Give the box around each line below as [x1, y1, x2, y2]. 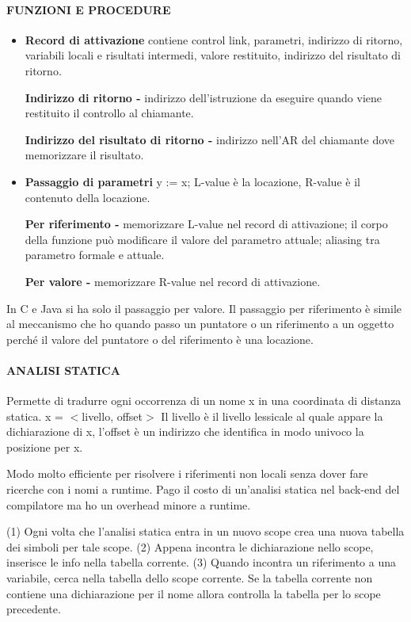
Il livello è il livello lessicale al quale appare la [161, 407, 383, 424]
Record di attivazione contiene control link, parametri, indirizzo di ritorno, [25, 31, 403, 48]
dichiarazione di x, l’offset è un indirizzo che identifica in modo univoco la [6, 423, 364, 440]
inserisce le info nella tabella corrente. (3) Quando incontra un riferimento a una [6, 554, 396, 570]
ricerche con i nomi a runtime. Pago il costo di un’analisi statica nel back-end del [6, 481, 400, 498]
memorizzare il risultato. [25, 147, 144, 163]
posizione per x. [6, 438, 83, 455]
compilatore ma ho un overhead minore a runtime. [6, 496, 251, 513]
